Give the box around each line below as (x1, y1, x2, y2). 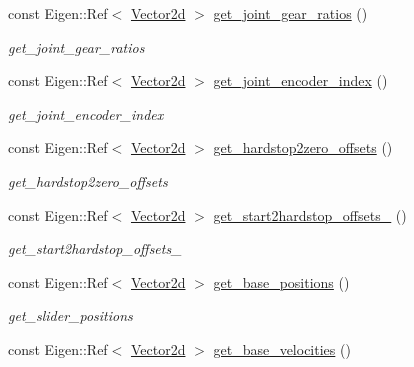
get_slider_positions (8, 305, 133, 326)
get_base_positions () (213, 271, 350, 292)
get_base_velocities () (213, 338, 351, 359)
